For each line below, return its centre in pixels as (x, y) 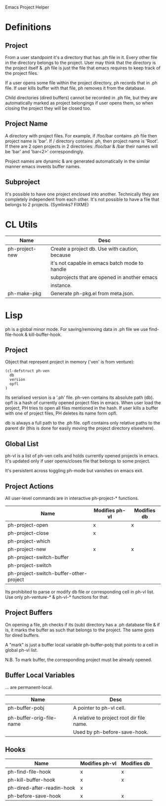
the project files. (22, 73)
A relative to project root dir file (109, 718)
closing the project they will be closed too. (48, 108)
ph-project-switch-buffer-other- (47, 573)
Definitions (28, 27)
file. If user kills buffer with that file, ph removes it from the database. (75, 88)
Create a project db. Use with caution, (94, 248)
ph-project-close (28, 533)
